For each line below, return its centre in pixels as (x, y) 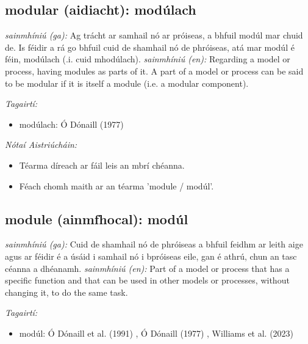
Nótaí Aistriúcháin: (41, 145)
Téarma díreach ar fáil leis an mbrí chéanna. (102, 165)
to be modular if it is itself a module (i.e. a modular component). (127, 83)
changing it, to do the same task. (66, 292)
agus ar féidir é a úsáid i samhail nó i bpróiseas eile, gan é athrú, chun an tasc (151, 256)
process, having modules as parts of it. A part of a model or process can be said (154, 71)
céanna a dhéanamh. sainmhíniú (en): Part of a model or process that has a (147, 268)
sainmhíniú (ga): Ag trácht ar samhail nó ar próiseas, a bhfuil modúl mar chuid (154, 35)
